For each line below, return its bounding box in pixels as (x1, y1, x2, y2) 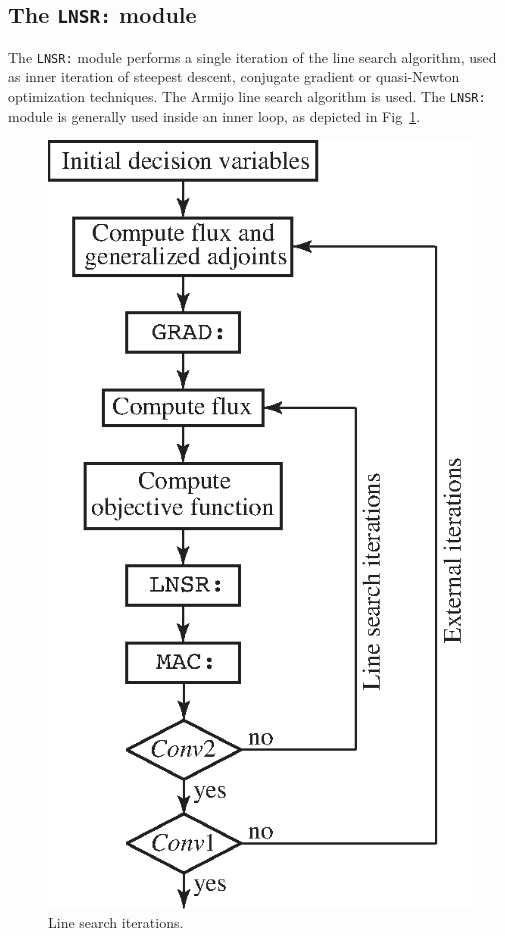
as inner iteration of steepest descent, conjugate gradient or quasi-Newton (8, 66, 460, 87)
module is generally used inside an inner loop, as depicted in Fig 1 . (8, 105, 421, 126)
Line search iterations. (48, 912, 184, 933)
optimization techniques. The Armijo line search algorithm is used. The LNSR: (8, 86, 486, 107)
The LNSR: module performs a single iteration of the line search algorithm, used (8, 46, 497, 67)
